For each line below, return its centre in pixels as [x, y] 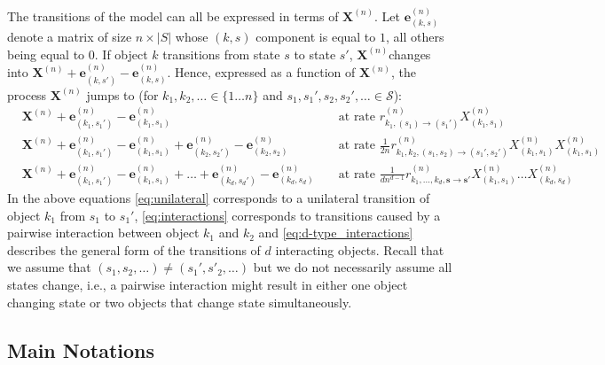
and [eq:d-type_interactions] [336, 233]
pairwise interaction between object [103, 233]
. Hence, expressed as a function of [261, 72]
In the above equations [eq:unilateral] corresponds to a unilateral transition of [219, 198]
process [27, 94]
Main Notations [81, 349]
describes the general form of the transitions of [134, 249]
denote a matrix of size [70, 37]
